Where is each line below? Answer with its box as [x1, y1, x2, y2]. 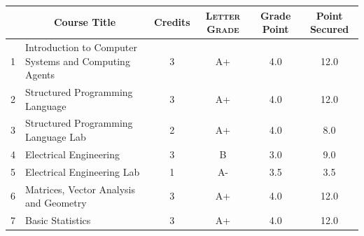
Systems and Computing [25, 53, 130, 68]
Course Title [53, 15, 116, 29]
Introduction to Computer [25, 39, 137, 54]
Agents [25, 67, 55, 82]
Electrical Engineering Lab [25, 164, 140, 179]
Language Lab [25, 130, 86, 144]
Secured [309, 22, 349, 36]
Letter [205, 8, 241, 22]
